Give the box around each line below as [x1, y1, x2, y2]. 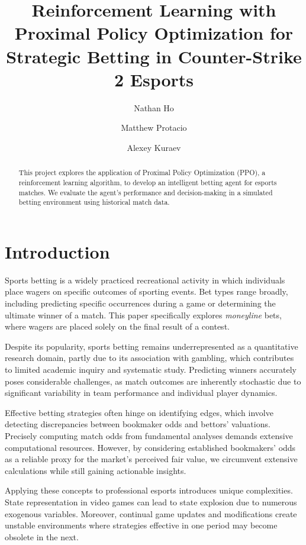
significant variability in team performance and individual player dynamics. [5, 386, 278, 399]
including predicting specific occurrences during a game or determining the [5, 297, 276, 309]
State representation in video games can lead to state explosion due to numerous [5, 495, 297, 508]
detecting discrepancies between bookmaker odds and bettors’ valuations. [5, 418, 270, 430]
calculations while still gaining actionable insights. [5, 464, 186, 476]
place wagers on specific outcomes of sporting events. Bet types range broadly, [5, 285, 288, 298]
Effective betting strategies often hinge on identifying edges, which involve [5, 406, 273, 418]
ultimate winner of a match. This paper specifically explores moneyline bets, [5, 308, 282, 321]
